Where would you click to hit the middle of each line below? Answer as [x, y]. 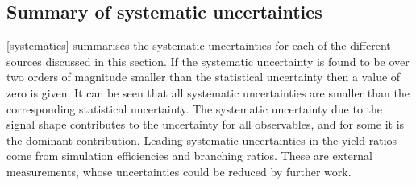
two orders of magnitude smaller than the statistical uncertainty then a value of [204, 77]
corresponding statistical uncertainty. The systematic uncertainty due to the [195, 108]
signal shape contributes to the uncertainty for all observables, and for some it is [206, 124]
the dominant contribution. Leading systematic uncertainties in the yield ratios [202, 140]
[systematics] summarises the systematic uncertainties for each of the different [199, 45]
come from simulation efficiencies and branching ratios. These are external [189, 156]
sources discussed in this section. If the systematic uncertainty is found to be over [208, 61]
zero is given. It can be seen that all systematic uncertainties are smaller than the [208, 92]
